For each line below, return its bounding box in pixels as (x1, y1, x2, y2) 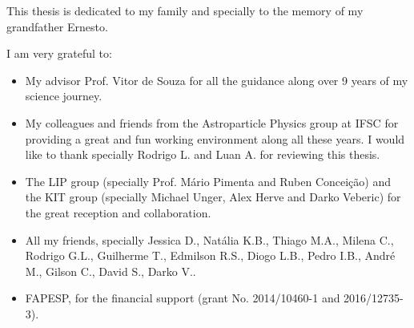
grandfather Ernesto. (6, 18, 108, 34)
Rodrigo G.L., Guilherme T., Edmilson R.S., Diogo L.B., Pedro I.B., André (25, 247, 396, 264)
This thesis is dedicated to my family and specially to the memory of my (6, 2, 364, 18)
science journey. (25, 87, 102, 104)
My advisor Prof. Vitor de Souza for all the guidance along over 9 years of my (25, 71, 408, 88)
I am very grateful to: (6, 45, 112, 62)
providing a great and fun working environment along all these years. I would (25, 130, 405, 147)
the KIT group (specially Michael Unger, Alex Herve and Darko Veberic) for (25, 188, 401, 205)
